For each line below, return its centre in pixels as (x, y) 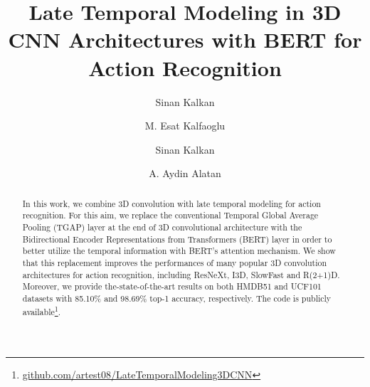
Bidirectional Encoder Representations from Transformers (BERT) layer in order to (177, 239)
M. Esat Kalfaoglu (185, 126)
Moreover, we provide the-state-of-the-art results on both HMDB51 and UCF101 (172, 286)
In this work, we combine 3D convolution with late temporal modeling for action (171, 203)
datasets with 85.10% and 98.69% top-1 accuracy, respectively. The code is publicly (177, 298)
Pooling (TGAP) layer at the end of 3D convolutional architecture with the (162, 227)
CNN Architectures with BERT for (185, 39)
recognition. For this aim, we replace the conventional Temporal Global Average (170, 215)
